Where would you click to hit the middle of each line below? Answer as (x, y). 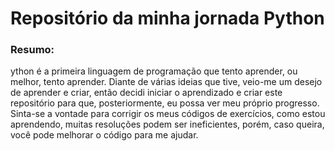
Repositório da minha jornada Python (167, 18)
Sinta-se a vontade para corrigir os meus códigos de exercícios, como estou (168, 114)
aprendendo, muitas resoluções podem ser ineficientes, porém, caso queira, (167, 124)
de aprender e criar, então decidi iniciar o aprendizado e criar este (146, 93)
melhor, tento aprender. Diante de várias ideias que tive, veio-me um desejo (166, 82)
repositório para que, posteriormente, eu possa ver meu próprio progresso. (165, 103)
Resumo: (32, 50)
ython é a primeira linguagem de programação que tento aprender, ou (154, 71)
